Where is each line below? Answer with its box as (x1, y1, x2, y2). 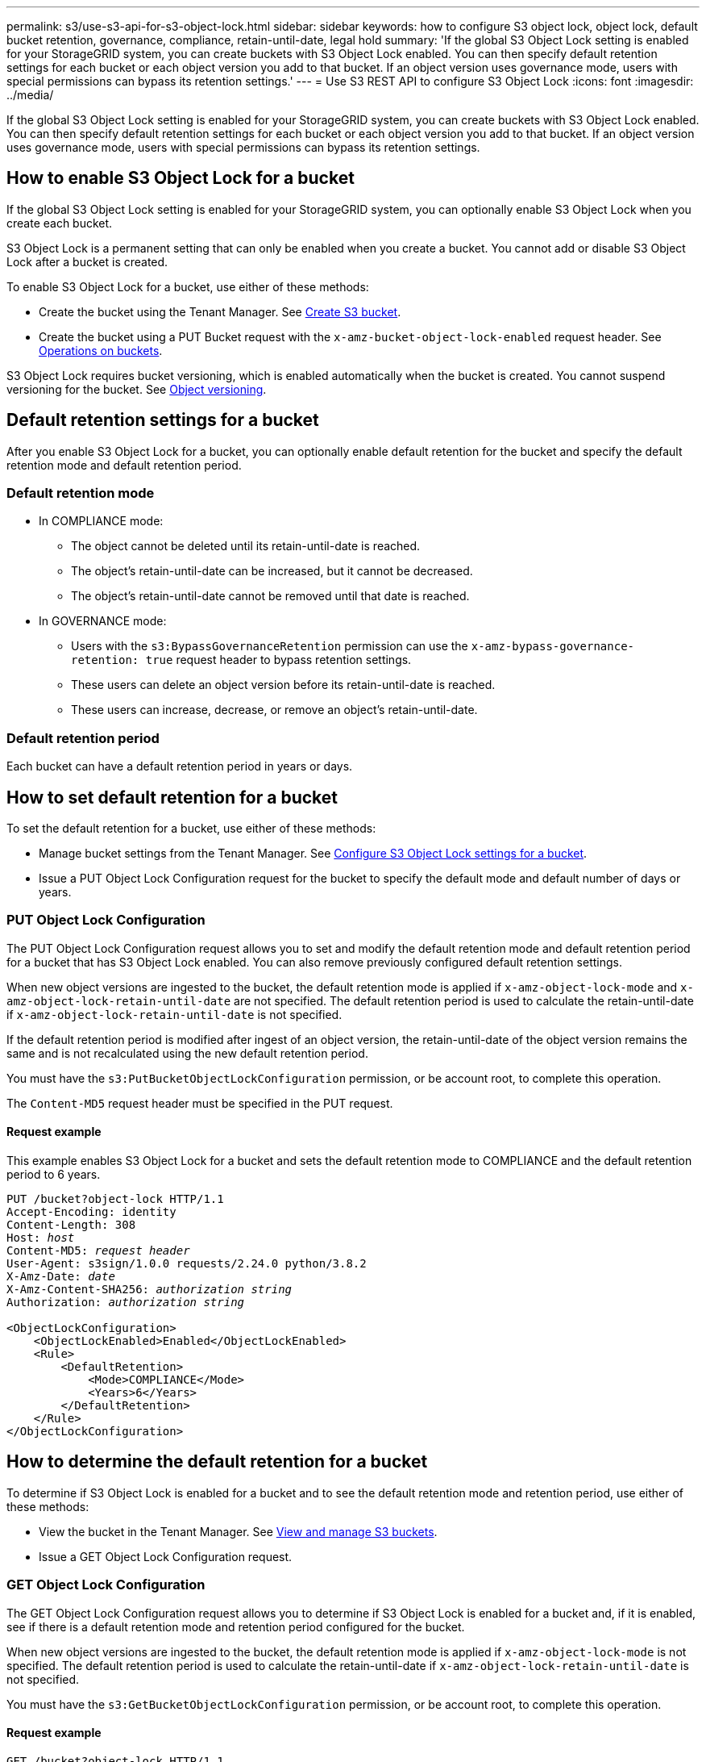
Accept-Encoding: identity (6, 1205, 176, 1218)
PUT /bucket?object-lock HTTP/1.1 (6, 1192, 224, 1205)
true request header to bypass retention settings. (145, 653, 412, 667)
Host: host (6, 1231, 75, 1244)
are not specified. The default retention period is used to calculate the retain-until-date (234, 993, 694, 1008)
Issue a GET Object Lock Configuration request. (39, 1549, 293, 1564)
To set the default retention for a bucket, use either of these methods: (6, 821, 376, 836)
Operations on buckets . (39, 343, 163, 357)
